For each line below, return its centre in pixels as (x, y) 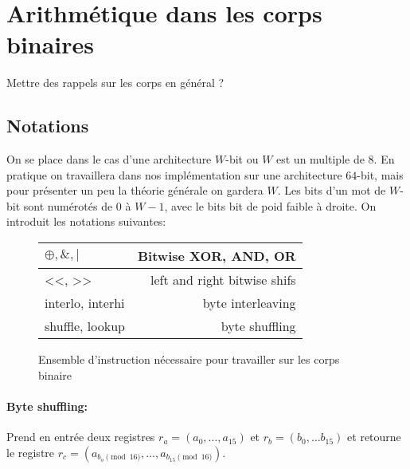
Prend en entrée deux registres (81, 437)
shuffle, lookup (85, 326)
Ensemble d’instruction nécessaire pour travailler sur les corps (189, 359)
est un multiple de (320, 159)
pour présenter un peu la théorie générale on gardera (135, 190)
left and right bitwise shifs (223, 280)
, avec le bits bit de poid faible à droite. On (270, 205)
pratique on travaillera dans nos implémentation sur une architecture (174, 174)
